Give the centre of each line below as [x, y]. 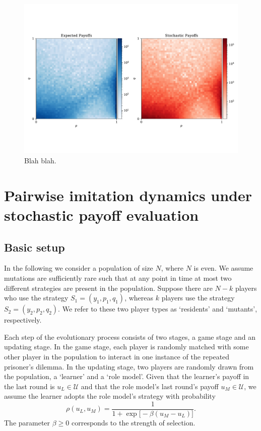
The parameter [27, 423]
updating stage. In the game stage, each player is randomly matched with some [126, 347]
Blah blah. [40, 161]
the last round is [29, 386]
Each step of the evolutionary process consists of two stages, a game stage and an [130, 336]
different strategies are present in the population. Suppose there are [108, 288]
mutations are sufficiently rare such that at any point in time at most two [118, 278]
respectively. [23, 320]
